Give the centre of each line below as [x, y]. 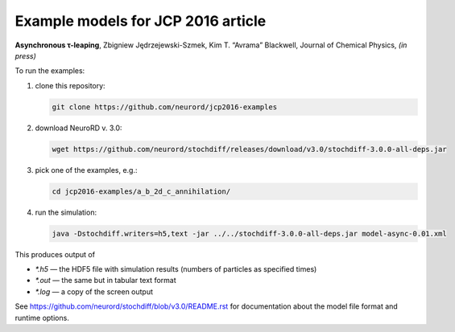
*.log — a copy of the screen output [94, 291]
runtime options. [42, 318]
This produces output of [55, 254]
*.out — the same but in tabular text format [105, 281]
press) [25, 55]
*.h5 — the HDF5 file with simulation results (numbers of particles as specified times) [176, 268]
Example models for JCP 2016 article [141, 21]
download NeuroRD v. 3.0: [79, 128]
